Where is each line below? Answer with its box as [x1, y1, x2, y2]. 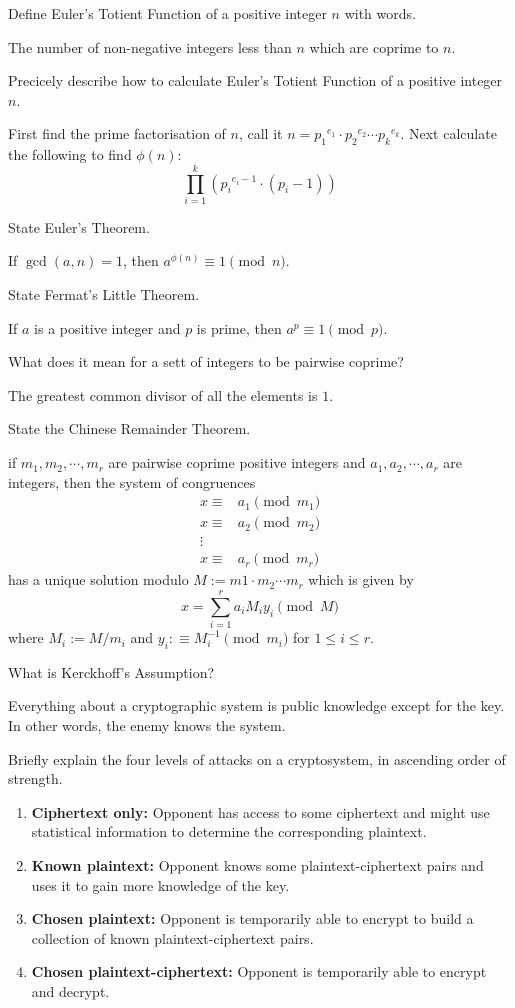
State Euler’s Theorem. [8, 216, 150, 237]
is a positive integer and [34, 317, 181, 338]
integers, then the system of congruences [8, 471, 256, 492]
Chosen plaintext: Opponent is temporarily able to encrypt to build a [31, 908, 474, 929]
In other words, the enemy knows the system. [8, 715, 286, 736]
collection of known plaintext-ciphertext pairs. [31, 927, 314, 948]
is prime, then [196, 317, 282, 338]
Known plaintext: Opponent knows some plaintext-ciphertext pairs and [31, 855, 484, 876]
